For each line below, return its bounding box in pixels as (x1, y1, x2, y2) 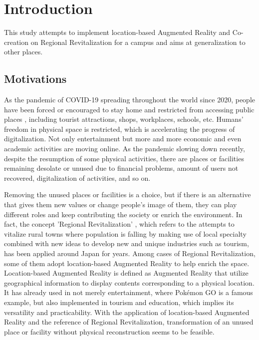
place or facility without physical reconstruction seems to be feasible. (4, 326, 215, 337)
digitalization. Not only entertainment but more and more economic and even (4, 133, 242, 144)
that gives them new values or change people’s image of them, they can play (4, 199, 237, 210)
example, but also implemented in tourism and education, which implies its (4, 297, 234, 307)
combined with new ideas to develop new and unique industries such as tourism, (4, 238, 249, 249)
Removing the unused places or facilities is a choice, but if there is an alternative (4, 189, 251, 200)
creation (4, 36, 29, 47)
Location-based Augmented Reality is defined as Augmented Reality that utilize (4, 268, 249, 278)
